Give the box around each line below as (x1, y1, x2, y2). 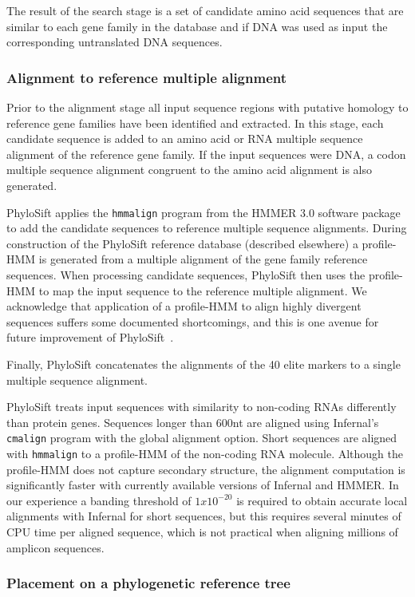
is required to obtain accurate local (236, 492, 408, 508)
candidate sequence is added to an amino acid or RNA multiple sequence (6, 130, 363, 147)
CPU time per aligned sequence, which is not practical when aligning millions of (6, 524, 398, 540)
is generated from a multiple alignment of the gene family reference (38, 251, 368, 267)
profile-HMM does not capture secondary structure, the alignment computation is (6, 461, 405, 477)
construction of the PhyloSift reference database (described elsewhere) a (6, 235, 358, 251)
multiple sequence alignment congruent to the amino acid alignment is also (6, 161, 372, 178)
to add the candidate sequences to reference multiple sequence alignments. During (6, 219, 407, 236)
